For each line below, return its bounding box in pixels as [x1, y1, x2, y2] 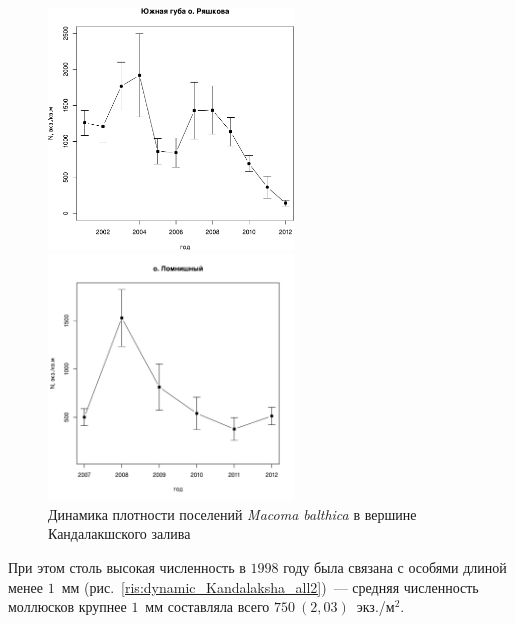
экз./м [356, 596, 395, 617]
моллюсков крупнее [8, 596, 127, 617]
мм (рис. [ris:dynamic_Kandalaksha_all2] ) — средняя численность [61, 576, 479, 597]
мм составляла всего [145, 596, 270, 617]
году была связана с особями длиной [283, 556, 507, 577]
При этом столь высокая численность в [8, 556, 246, 577]
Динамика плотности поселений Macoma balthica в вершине [48, 503, 417, 524]
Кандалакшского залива [48, 523, 191, 544]
